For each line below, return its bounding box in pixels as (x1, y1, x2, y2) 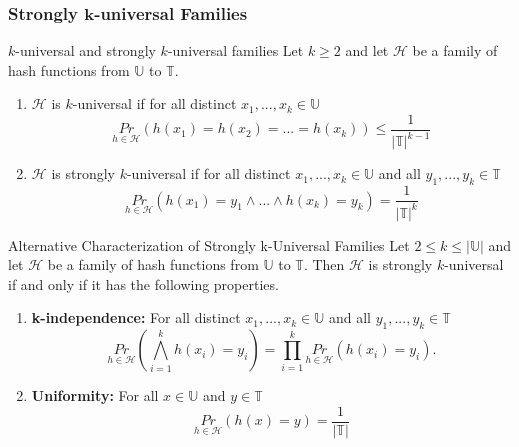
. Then (303, 254, 345, 275)
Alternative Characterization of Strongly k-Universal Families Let (8, 234, 410, 255)
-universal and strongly (15, 40, 156, 61)
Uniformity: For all (31, 385, 159, 406)
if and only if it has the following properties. (8, 273, 279, 294)
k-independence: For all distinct (31, 307, 241, 328)
